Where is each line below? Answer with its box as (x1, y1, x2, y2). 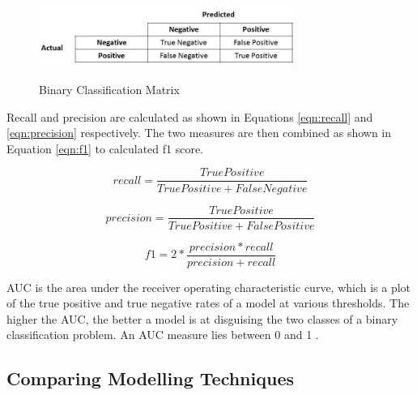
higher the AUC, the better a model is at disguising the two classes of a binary (6, 310, 398, 327)
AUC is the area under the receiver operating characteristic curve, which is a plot (6, 278, 411, 295)
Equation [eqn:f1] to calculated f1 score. (6, 140, 204, 157)
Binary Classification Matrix (39, 81, 180, 98)
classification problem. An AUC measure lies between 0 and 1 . (6, 326, 319, 343)
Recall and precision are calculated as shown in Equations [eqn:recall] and (6, 108, 373, 125)
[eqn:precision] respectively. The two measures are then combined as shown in (6, 124, 392, 141)
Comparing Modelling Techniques (6, 366, 295, 391)
